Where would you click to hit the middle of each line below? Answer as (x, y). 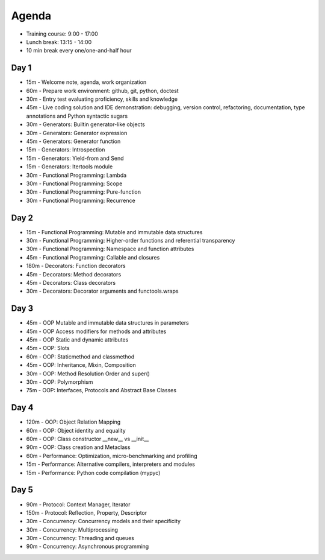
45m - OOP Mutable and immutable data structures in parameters (107, 323)
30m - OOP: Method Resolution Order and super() (88, 374)
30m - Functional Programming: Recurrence (81, 200)
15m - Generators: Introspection (66, 150)
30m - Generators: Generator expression (77, 133)
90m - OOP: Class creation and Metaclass (78, 447)
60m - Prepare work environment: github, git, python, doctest (102, 91)
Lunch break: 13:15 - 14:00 (59, 42)
